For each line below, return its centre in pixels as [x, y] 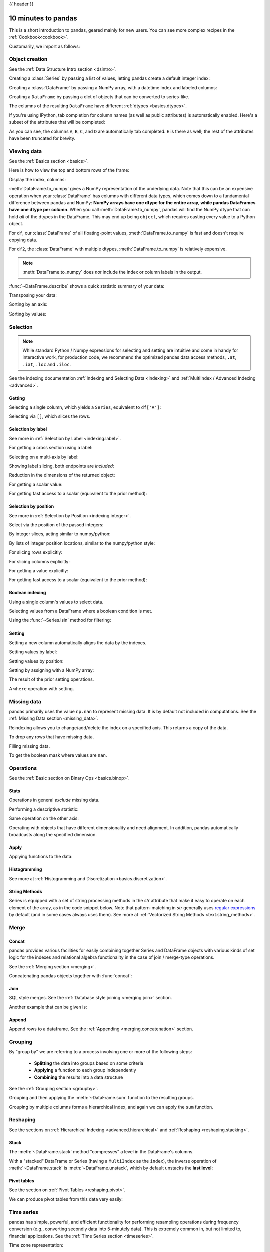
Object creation [28, 59]
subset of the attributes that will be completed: [57, 122]
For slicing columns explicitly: [39, 561]
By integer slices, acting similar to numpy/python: [60, 534]
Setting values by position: [36, 661]
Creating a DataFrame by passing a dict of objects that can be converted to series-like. [99, 97]
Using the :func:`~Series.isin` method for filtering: [60, 620]
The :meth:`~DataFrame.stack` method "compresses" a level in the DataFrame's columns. [102, 1152]
